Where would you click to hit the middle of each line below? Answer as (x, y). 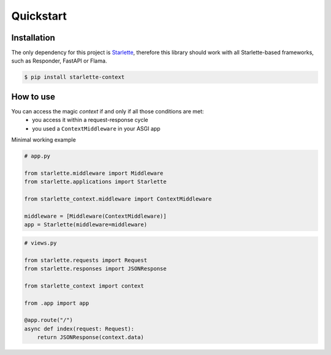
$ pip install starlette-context (74, 77)
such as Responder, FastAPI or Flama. (59, 61)
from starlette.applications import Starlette (95, 182)
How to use (33, 97)
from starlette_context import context (84, 286)
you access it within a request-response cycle (90, 120)
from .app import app (57, 303)
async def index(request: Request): (79, 329)
